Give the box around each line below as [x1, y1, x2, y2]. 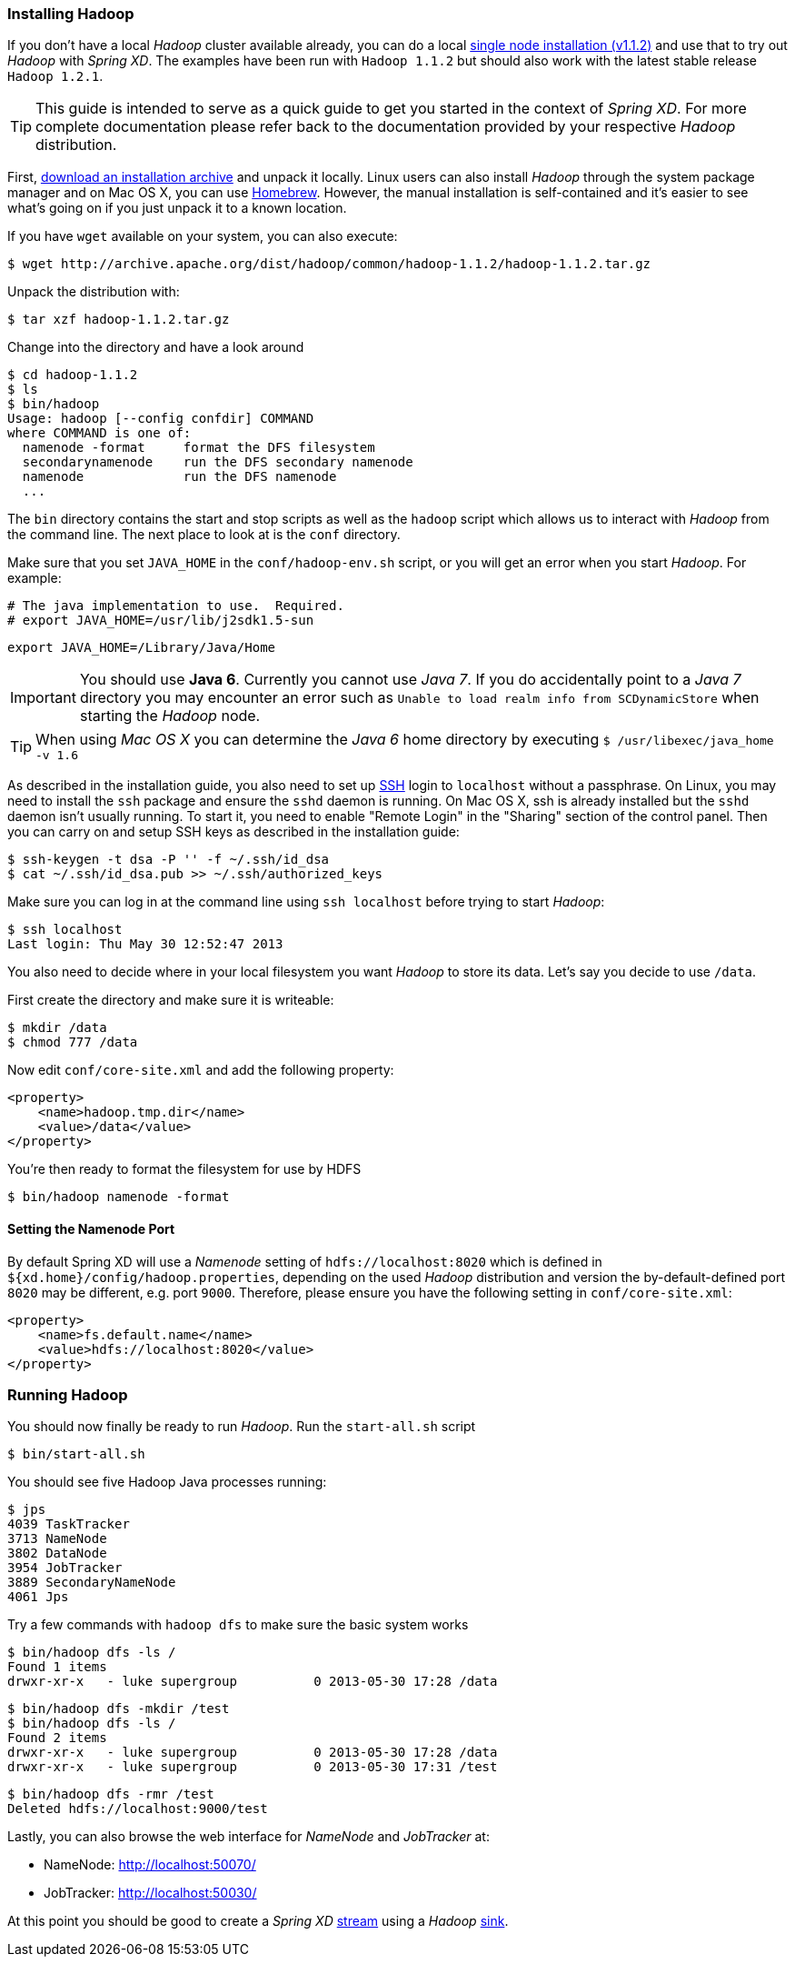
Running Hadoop [7, 1385, 128, 1404]
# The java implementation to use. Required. [7, 598, 344, 614]
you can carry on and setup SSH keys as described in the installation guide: [7, 824, 460, 840]
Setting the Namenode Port [7, 1220, 175, 1237]
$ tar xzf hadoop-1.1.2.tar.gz [7, 312, 230, 327]
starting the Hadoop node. [79, 706, 261, 726]
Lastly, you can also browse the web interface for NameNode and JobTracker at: [7, 1829, 490, 1845]
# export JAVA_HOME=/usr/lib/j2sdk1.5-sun [7, 613, 314, 628]
